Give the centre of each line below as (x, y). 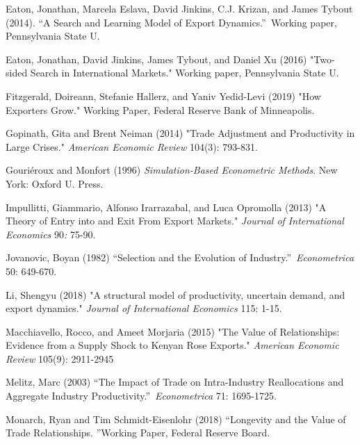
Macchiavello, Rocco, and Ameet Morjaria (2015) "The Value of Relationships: (173, 331)
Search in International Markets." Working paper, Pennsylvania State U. (185, 73)
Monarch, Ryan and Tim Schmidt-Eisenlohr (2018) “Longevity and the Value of (176, 419)
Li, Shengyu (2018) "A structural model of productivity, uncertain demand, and (175, 294)
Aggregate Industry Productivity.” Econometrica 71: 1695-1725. (141, 396)
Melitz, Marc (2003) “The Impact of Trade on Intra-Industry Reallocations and (175, 382)
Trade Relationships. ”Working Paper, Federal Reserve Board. (138, 433)
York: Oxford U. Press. (55, 183)
